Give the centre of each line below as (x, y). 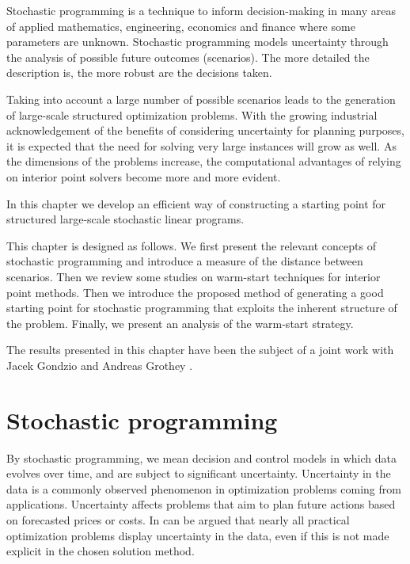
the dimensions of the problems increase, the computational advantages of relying (204, 161)
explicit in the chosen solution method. (101, 551)
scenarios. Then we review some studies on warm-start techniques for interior (194, 276)
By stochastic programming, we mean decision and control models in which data (201, 457)
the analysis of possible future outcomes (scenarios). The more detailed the (188, 57)
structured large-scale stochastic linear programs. (125, 219)
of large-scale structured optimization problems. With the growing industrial (192, 114)
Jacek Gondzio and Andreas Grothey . (100, 365)
